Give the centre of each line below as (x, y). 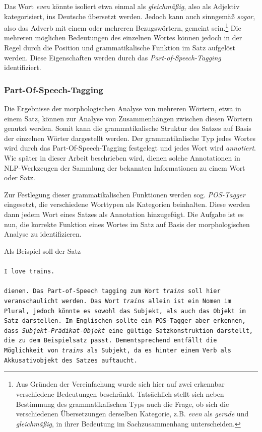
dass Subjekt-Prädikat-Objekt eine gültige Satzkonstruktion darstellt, (128, 331)
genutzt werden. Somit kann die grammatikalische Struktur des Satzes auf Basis (128, 128)
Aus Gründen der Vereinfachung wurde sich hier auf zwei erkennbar (120, 384)
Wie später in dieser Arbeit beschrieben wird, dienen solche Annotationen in (122, 158)
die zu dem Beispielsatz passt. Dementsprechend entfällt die (111, 341)
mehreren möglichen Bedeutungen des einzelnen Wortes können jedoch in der (123, 38)
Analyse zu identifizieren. (43, 234)
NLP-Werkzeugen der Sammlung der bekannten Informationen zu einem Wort (125, 167)
